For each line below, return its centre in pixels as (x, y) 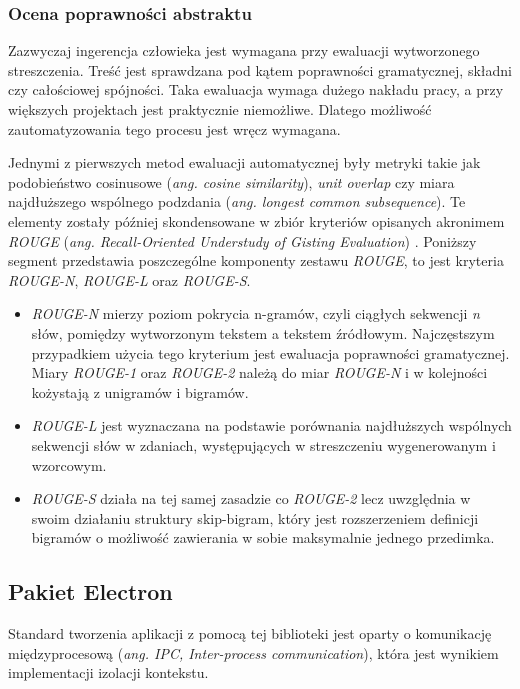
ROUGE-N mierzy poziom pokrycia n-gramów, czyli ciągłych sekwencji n (255, 313)
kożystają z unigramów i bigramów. (140, 391)
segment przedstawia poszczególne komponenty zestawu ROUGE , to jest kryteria (256, 260)
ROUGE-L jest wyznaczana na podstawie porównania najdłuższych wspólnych (271, 425)
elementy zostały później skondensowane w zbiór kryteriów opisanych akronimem (256, 220)
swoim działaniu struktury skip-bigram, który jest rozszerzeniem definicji (255, 517)
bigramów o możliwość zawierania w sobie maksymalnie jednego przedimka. (263, 537)
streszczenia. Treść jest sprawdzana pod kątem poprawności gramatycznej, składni (260, 69)
